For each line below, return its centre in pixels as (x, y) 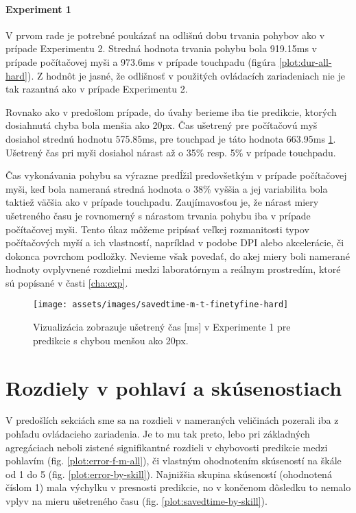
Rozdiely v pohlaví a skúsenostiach (174, 387)
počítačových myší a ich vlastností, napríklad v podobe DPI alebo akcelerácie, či (175, 242)
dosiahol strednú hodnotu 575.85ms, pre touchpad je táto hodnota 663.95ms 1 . (171, 138)
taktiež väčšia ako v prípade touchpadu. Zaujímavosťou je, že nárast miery (162, 202)
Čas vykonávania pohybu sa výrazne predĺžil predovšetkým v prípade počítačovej (176, 175)
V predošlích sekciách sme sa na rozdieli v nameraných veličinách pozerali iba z (172, 420)
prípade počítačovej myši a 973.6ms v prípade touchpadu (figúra (141, 61)
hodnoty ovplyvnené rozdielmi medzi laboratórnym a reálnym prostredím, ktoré (173, 269)
